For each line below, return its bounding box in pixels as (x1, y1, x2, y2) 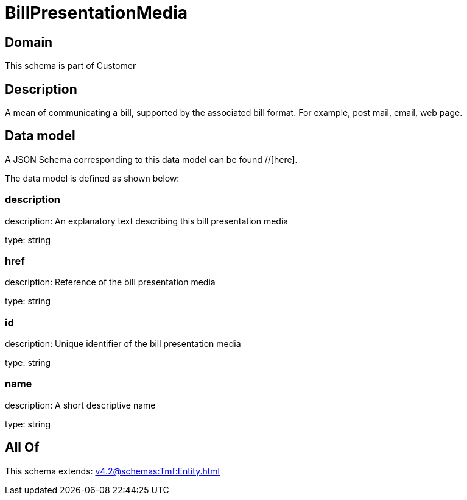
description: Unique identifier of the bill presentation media (5, 338, 241, 349)
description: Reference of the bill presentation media (5, 277, 216, 288)
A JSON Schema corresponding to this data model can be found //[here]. (5, 154, 298, 165)
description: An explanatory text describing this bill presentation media (5, 215, 289, 226)
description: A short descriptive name (5, 399, 156, 410)
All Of (5, 440, 40, 455)
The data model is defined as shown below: (5, 173, 180, 184)
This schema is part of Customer (5, 60, 136, 71)
